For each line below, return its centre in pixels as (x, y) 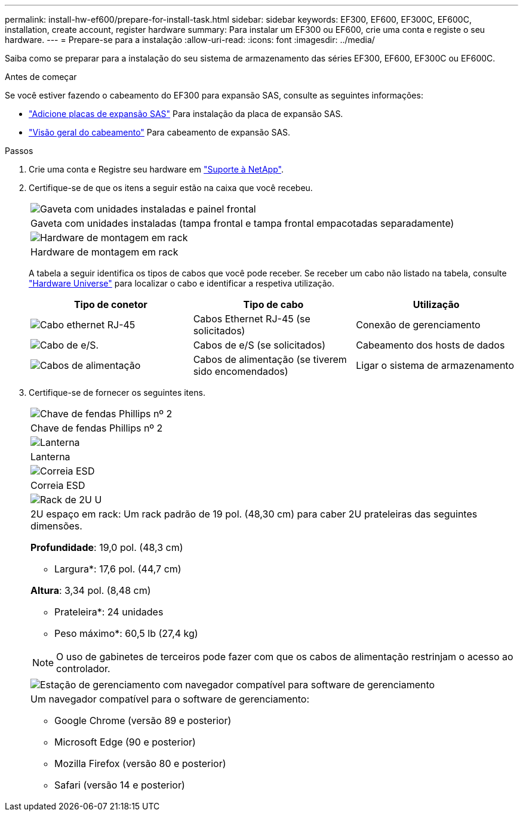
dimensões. (56, 526)
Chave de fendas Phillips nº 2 (97, 428)
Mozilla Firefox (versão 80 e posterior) (140, 763)
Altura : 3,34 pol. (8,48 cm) (91, 590)
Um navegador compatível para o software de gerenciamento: (170, 699)
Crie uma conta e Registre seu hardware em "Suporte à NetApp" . (156, 169)
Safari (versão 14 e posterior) (120, 785)
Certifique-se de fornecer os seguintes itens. (117, 392)
